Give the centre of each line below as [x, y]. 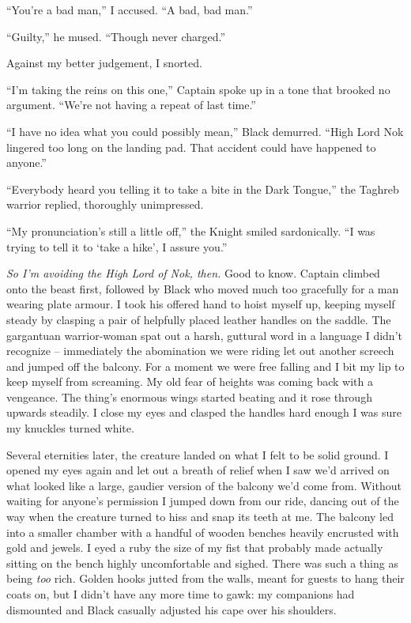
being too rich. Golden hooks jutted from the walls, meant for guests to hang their [205, 578]
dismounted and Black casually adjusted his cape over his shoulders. [172, 609]
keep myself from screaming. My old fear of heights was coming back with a [190, 381]
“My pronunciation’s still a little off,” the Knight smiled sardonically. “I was [191, 230]
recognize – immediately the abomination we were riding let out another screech [200, 351]
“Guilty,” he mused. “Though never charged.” [116, 36]
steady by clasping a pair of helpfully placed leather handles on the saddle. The [199, 319]
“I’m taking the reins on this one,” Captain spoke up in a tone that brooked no [198, 89]
